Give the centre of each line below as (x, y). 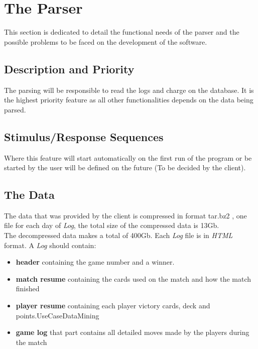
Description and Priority (69, 69)
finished (28, 288)
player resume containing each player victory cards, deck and (113, 306)
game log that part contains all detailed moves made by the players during (133, 332)
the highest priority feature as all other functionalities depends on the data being (129, 100)
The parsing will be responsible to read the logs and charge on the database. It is (129, 90)
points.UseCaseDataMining (57, 315)
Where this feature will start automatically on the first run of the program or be (128, 157)
